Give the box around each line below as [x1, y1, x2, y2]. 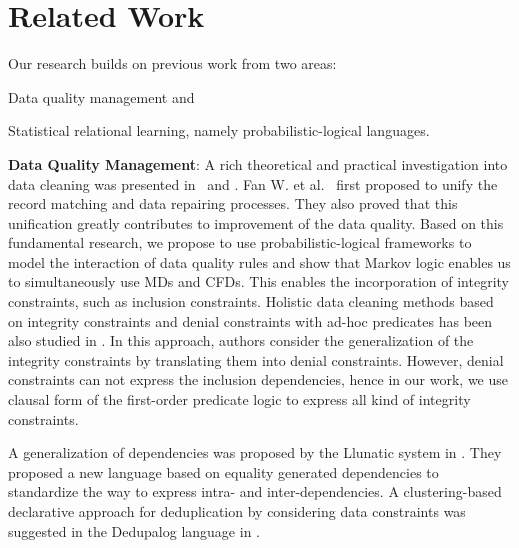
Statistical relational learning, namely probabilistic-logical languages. [8, 120, 430, 141]
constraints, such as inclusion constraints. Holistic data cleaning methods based [8, 291, 494, 312]
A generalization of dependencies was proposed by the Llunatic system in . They [8, 442, 502, 463]
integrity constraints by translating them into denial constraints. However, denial [8, 349, 504, 370]
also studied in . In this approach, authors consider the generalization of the [8, 330, 474, 351]
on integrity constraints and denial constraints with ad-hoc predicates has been [8, 310, 493, 331]
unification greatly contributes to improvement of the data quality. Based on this [8, 212, 504, 233]
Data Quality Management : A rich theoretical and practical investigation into [8, 153, 508, 174]
